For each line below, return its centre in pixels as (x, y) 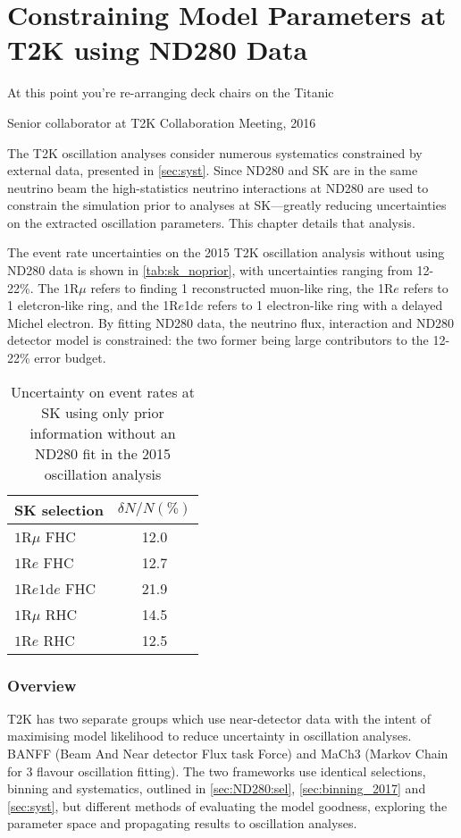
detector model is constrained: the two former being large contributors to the (218, 340)
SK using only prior (103, 412)
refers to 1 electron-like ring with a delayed (325, 305)
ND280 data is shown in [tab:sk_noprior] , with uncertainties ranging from (210, 270)
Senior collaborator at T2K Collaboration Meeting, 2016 (162, 122)
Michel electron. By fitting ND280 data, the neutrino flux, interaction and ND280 (231, 322)
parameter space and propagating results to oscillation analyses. (182, 823)
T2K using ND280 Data (158, 50)
